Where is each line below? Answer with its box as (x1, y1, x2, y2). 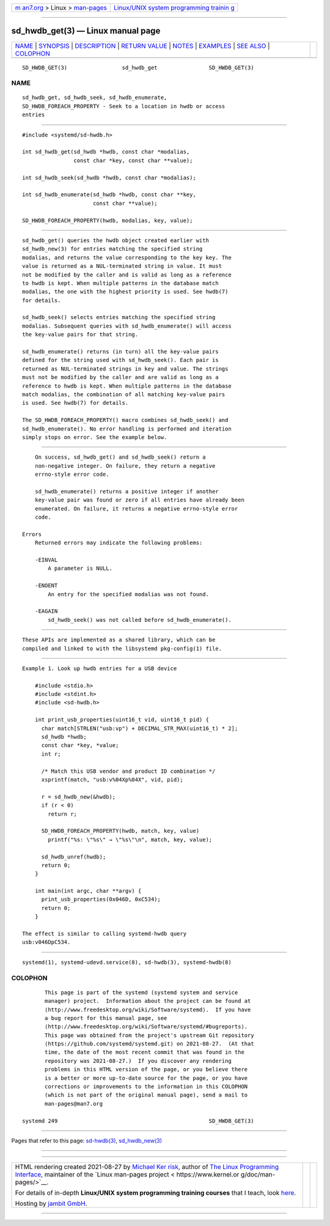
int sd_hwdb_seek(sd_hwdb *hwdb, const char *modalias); (22, 174, 197, 181)
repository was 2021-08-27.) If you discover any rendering (45, 1057, 232, 1064)
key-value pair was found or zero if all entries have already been (34, 497, 244, 504)
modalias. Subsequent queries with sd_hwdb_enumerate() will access (22, 322, 232, 330)
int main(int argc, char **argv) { (34, 887, 142, 895)
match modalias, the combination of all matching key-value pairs (22, 391, 226, 397)
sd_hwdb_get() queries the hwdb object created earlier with (22, 237, 209, 244)
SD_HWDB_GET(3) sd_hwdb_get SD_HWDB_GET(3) (22, 64, 254, 71)
